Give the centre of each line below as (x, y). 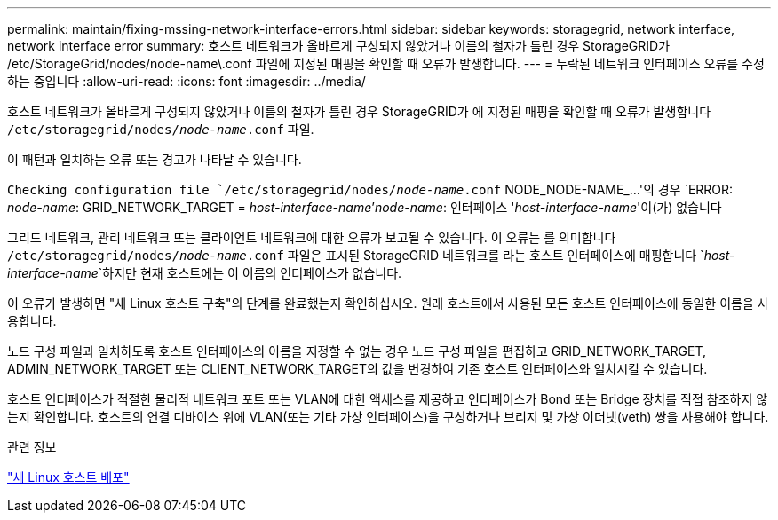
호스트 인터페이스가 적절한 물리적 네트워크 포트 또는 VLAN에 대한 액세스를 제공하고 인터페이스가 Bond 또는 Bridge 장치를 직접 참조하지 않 (388, 399)
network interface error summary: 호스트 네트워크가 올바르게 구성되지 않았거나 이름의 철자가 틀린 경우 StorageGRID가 (339, 46)
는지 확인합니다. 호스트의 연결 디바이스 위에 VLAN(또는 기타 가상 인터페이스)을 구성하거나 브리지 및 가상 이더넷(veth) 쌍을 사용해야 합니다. (388, 417)
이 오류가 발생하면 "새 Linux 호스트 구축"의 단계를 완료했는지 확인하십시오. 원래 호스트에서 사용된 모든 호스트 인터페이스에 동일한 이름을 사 (388, 303)
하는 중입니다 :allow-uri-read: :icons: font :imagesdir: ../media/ (187, 81)
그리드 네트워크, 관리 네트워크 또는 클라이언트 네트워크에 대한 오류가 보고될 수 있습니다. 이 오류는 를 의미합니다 (312, 237)
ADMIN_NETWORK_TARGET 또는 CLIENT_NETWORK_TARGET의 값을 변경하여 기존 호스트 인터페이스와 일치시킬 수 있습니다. (357, 369)
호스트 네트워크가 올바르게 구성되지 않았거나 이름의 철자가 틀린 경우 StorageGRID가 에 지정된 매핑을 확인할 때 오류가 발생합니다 (359, 111)
